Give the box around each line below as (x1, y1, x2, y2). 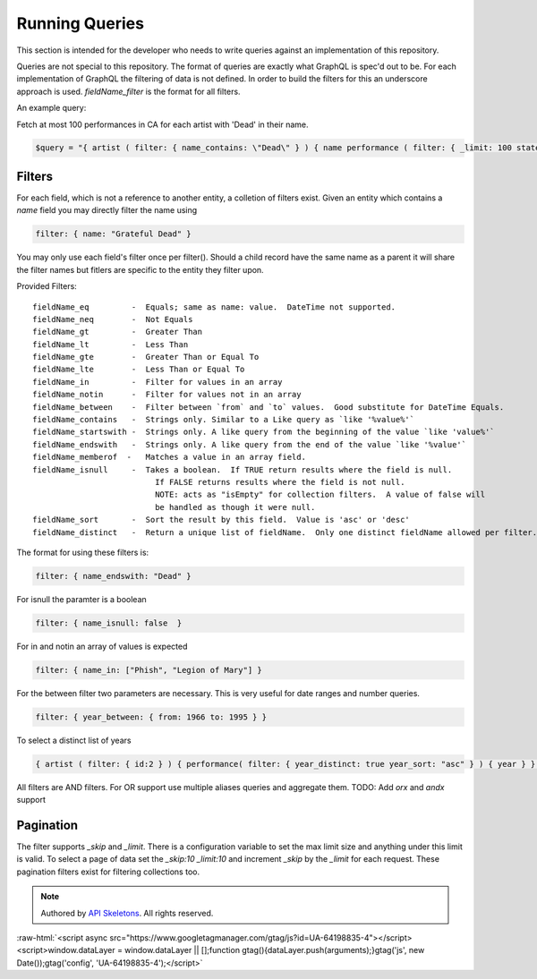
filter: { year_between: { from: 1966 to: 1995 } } (35, 711, 268, 722)
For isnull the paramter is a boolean (16, 593, 147, 604)
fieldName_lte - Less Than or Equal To (32, 364, 245, 375)
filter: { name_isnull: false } (35, 617, 183, 628)
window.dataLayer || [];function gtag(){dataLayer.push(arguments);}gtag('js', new (124, 945, 425, 956)
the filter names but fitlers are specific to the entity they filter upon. (16, 264, 264, 275)
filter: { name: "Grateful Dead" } (35, 229, 192, 239)
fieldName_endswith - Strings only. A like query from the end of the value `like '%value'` (32, 439, 467, 449)
